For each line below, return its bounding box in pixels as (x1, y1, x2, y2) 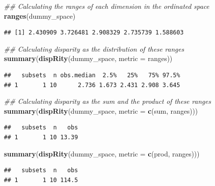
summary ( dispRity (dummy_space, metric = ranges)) (4, 53, 173, 63)
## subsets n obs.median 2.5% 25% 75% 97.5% (4, 71, 180, 79)
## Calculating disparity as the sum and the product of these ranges (4, 96, 211, 106)
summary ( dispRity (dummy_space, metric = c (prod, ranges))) (4, 148, 200, 158)
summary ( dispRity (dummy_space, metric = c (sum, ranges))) (4, 105, 198, 116)
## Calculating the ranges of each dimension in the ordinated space (4, 1, 210, 11)
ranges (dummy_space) (4, 10, 76, 21)
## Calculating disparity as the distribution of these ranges (4, 43, 184, 54)
